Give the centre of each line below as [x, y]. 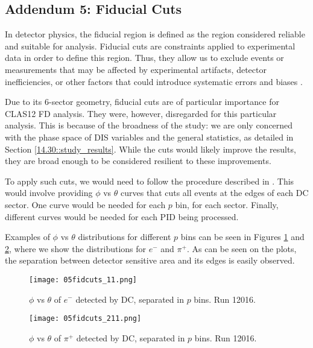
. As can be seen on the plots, [242, 248]
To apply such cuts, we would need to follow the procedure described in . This [150, 181]
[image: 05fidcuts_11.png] [83, 280]
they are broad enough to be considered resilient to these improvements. [138, 161]
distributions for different [125, 237]
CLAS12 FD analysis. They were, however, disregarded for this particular [141, 113]
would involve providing [49, 193]
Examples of [27, 237]
